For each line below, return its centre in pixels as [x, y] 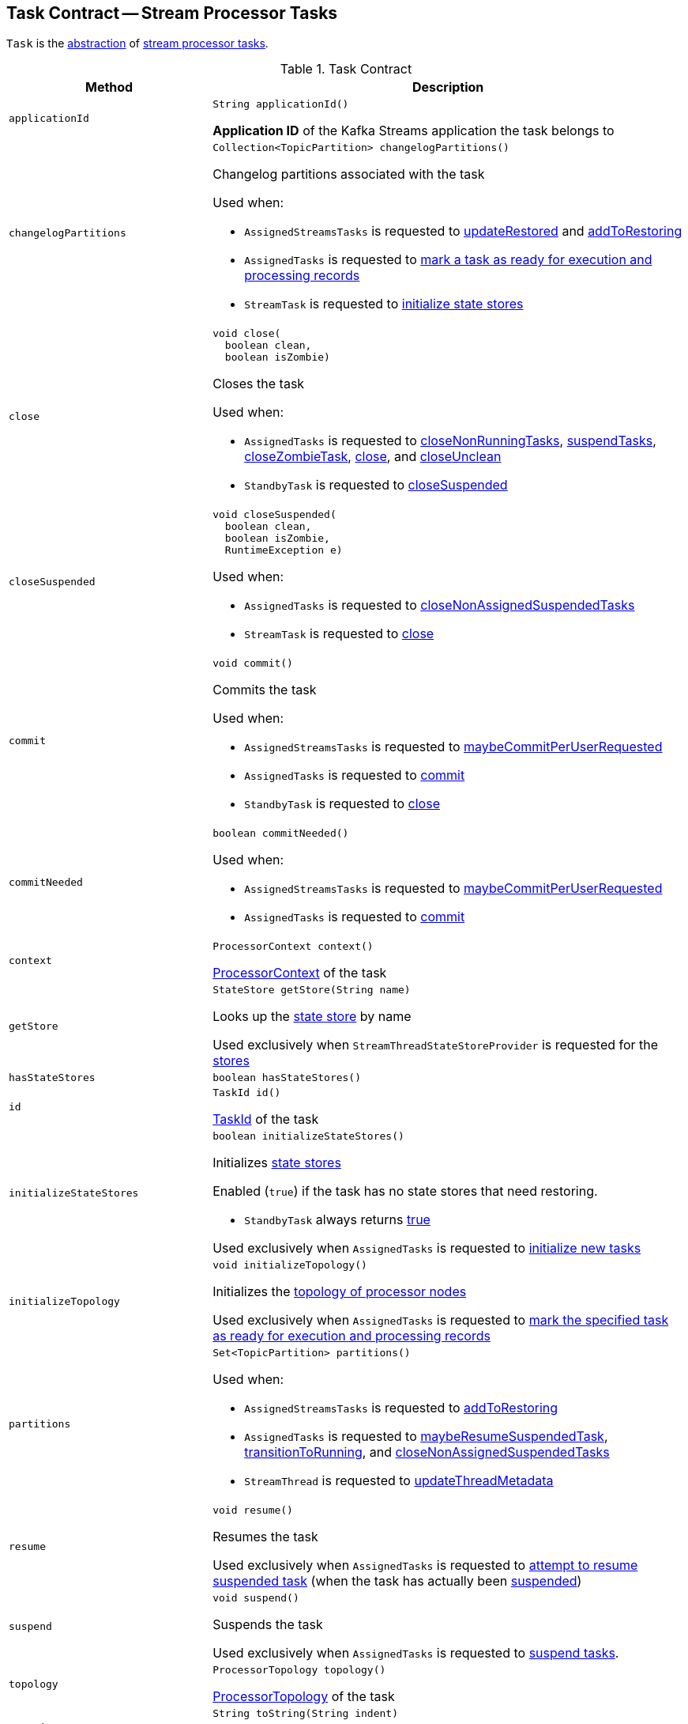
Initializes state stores [277, 1163]
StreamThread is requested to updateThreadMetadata [399, 1481]
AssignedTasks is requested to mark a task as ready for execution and [448, 260]
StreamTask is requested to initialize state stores [384, 304]
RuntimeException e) [284, 550]
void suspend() [256, 1598]
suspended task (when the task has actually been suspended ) [397, 1581]
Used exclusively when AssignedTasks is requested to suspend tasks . [416, 1653]
